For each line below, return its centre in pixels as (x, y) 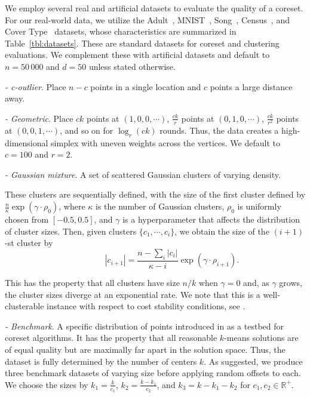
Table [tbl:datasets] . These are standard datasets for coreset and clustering (142, 43)
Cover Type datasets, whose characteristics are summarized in (121, 31)
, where (72, 206)
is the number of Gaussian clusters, (160, 206)
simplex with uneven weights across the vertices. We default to (165, 142)
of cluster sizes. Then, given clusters (71, 231)
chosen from (27, 219)
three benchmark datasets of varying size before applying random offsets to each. (153, 373)
